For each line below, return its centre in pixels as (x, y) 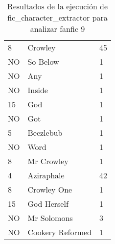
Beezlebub (45, 133)
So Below (43, 61)
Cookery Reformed (59, 232)
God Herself (48, 204)
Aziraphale (46, 175)
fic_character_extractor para (57, 17)
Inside (38, 90)
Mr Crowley (48, 161)
